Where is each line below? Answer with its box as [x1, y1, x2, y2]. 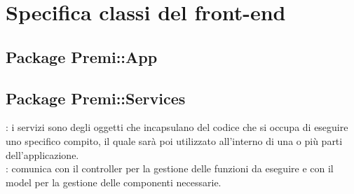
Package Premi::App [6, 46, 158, 67]
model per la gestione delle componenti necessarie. [6, 174, 222, 189]
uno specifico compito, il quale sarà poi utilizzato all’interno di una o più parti [6, 133, 343, 148]
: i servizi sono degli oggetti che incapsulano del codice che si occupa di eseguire [6, 120, 348, 134]
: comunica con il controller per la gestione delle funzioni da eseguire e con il [6, 161, 334, 176]
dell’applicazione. [6, 147, 79, 162]
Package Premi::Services [6, 87, 186, 109]
